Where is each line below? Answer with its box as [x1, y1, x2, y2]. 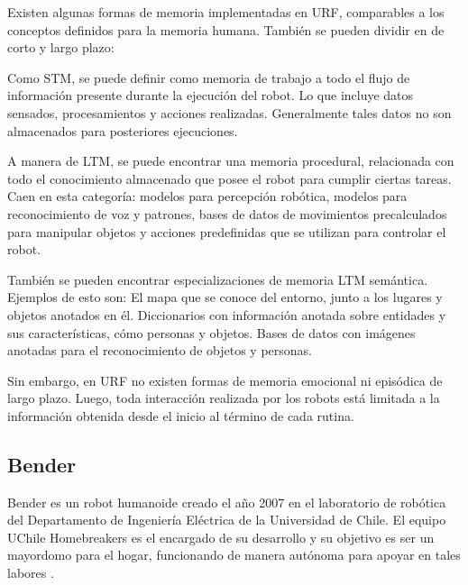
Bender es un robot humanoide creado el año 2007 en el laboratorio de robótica [7, 492, 446, 511]
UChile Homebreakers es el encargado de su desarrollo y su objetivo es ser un [7, 527, 435, 546]
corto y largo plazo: [7, 38, 115, 57]
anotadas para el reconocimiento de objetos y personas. [7, 341, 312, 360]
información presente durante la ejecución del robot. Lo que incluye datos [7, 86, 414, 105]
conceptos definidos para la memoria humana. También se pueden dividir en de [7, 20, 445, 39]
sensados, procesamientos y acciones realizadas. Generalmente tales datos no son [7, 103, 452, 122]
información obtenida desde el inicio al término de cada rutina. [7, 406, 354, 425]
